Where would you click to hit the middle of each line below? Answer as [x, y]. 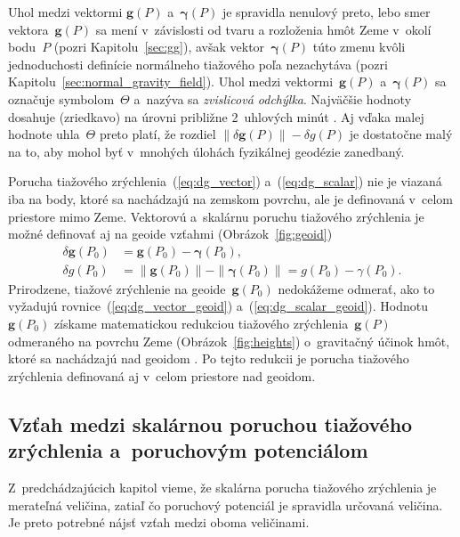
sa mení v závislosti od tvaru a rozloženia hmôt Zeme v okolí [263, 29]
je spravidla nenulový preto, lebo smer [326, 12]
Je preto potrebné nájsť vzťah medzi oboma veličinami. [159, 522]
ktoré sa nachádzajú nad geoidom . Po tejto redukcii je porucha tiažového [209, 358]
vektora [28, 29]
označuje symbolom [61, 98]
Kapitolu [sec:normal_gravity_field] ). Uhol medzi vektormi [171, 81]
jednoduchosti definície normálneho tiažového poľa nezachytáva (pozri [198, 64]
